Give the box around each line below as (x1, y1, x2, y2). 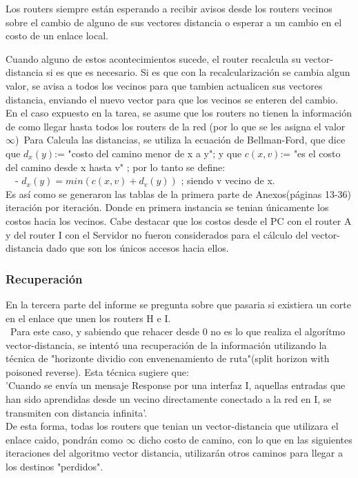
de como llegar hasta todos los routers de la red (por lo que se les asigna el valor (6, 119, 346, 133)
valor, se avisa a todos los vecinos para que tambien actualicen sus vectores (6, 78, 323, 92)
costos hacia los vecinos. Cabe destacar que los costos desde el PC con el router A (6, 213, 352, 228)
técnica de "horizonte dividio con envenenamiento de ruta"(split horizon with (6, 351, 330, 366)
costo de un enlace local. (6, 28, 109, 43)
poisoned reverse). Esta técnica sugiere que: (6, 364, 189, 379)
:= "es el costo (280, 146, 341, 160)
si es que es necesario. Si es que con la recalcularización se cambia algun (46, 65, 350, 79)
